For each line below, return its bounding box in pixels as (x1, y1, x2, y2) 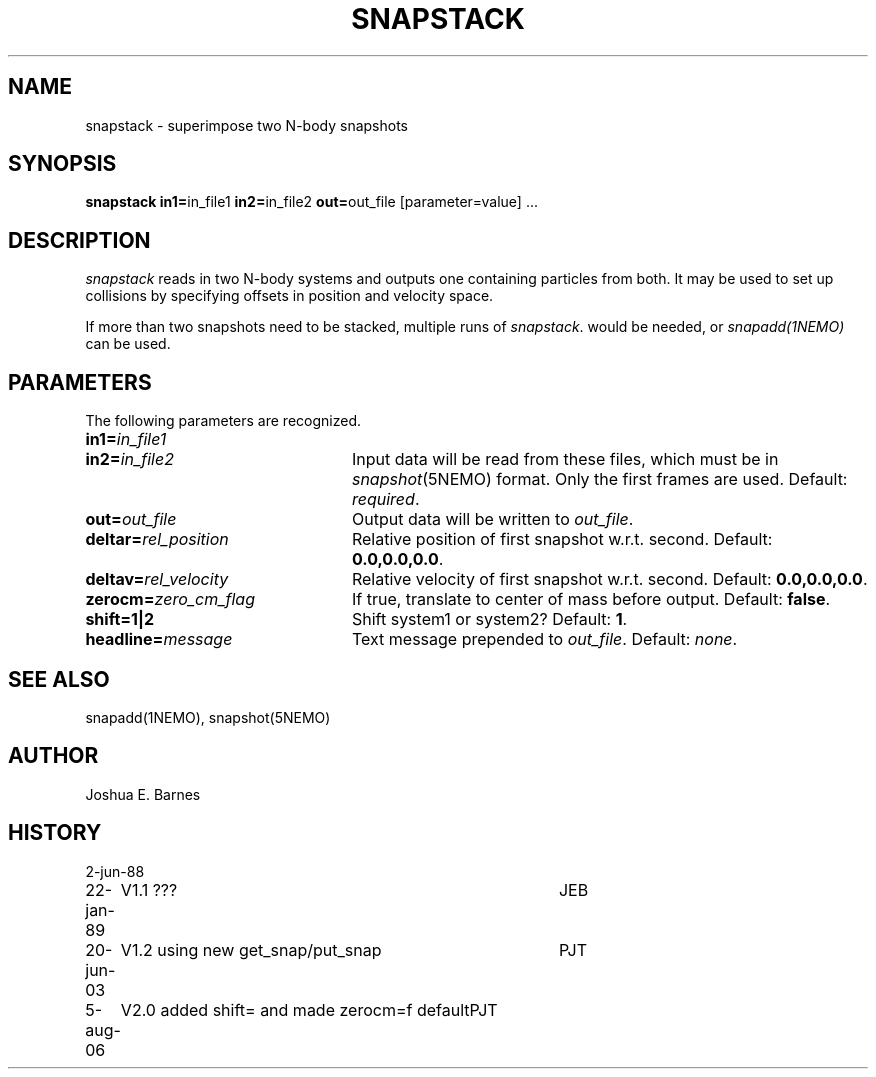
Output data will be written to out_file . (351, 509, 634, 530)
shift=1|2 (85, 609, 155, 630)
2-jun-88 (85, 862, 145, 880)
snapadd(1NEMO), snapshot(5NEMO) (85, 708, 331, 726)
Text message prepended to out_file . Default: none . (351, 629, 738, 650)
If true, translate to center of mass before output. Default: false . (351, 589, 831, 610)
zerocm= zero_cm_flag (85, 589, 255, 610)
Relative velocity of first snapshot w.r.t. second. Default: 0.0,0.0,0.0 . (351, 569, 868, 590)
